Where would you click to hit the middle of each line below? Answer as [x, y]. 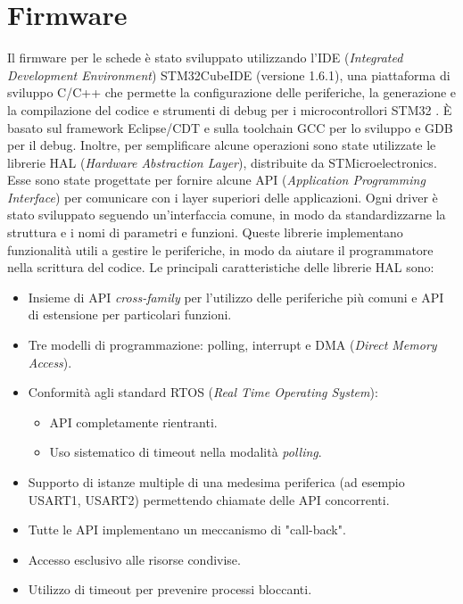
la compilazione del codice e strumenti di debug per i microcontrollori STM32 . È [230, 109]
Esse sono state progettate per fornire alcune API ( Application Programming [216, 180]
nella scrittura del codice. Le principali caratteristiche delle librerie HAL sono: [221, 267]
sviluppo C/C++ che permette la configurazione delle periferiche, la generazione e [232, 92]
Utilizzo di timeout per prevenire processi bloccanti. [170, 589]
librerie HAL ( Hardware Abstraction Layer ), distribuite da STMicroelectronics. [222, 162]
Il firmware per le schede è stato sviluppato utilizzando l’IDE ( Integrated [205, 58]
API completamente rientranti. [133, 422]
